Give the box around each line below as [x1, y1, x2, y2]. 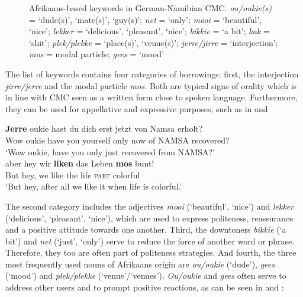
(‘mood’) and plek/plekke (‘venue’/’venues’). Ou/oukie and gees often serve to [5, 269, 286, 282]
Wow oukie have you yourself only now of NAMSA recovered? [5, 133, 230, 146]
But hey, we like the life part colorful [5, 168, 140, 181]
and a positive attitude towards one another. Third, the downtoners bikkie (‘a [5, 223, 286, 236]
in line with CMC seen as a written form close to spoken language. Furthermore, [5, 91, 298, 103]
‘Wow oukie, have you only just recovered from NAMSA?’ [5, 145, 215, 158]
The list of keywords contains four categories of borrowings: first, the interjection [5, 67, 299, 80]
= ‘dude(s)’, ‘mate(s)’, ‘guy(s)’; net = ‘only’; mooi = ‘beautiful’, [29, 13, 262, 25]
